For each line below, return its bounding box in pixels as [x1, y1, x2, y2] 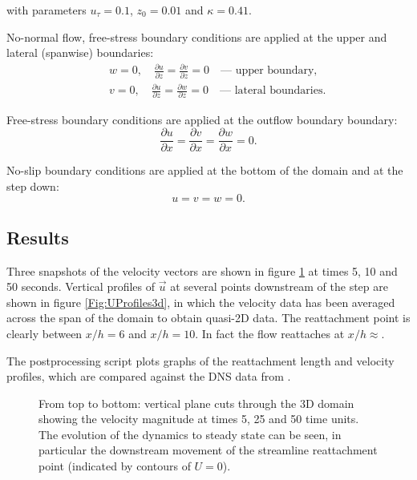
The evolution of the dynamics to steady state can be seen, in [38, 426, 342, 442]
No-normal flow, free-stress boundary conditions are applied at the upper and [6, 28, 387, 45]
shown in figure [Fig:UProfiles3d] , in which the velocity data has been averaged [6, 293, 395, 310]
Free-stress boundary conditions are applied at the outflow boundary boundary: [6, 111, 398, 127]
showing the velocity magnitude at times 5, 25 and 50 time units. [38, 410, 359, 427]
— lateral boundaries [220, 85, 323, 97]
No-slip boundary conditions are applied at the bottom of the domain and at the [6, 162, 403, 179]
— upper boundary [220, 65, 314, 77]
